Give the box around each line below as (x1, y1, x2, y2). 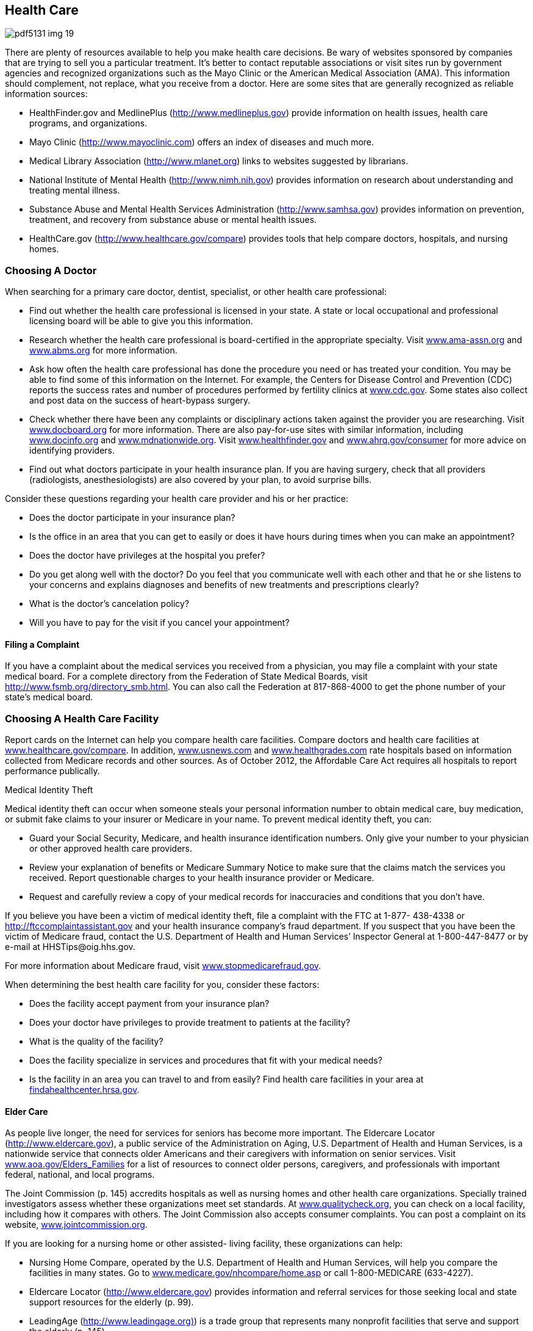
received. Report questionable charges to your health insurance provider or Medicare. (29, 872, 374, 883)
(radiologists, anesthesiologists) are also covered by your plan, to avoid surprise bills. (29, 474, 372, 485)
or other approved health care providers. (29, 843, 193, 854)
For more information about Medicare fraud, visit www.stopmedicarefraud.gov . (5, 960, 321, 971)
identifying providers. (29, 445, 115, 456)
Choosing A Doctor (5, 264, 97, 277)
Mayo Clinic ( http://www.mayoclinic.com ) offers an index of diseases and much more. (29, 137, 374, 148)
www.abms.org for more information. (29, 345, 177, 356)
